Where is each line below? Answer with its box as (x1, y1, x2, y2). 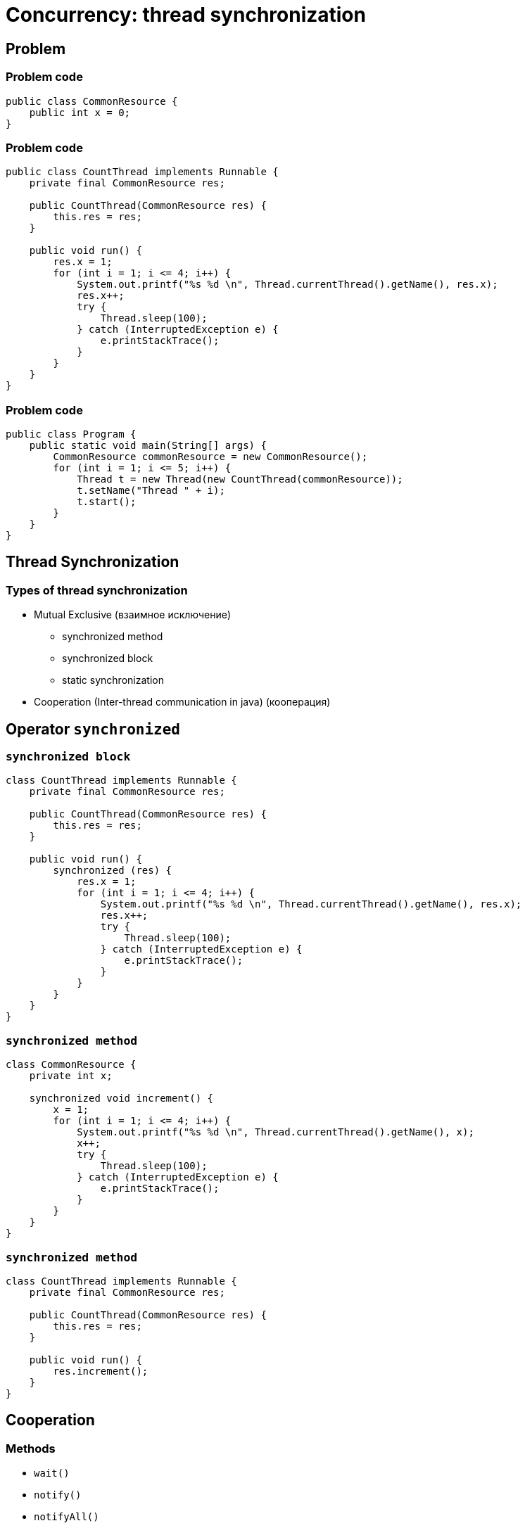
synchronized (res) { (53, 865, 172, 877)
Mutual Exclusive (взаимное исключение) (34, 609, 232, 621)
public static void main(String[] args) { (29, 440, 267, 452)
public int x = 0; (29, 106, 131, 118)
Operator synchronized (6, 720, 180, 738)
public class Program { (6, 428, 137, 440)
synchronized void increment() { (29, 1093, 214, 1104)
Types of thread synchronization (6, 582, 188, 597)
